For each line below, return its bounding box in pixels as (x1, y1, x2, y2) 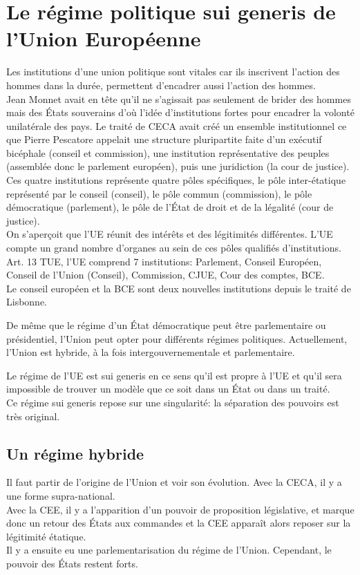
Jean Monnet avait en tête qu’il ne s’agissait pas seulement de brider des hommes (6, 91, 351, 106)
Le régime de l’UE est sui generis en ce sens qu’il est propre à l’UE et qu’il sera (6, 368, 342, 382)
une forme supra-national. (6, 488, 115, 502)
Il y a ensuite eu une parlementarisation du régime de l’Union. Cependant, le (6, 543, 332, 557)
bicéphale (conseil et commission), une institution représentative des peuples (6, 145, 330, 160)
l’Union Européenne (6, 24, 201, 53)
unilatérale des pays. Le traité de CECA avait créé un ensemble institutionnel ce (6, 118, 347, 133)
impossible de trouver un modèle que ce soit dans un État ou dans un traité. (6, 381, 330, 396)
